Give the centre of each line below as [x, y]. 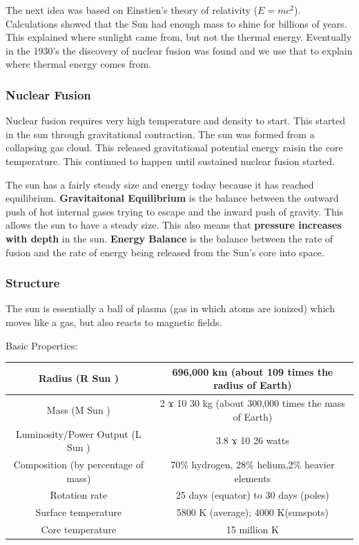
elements [253, 478]
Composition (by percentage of [78, 464]
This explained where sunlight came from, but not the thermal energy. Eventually [179, 37]
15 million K [252, 529]
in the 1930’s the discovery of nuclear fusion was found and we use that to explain [179, 50]
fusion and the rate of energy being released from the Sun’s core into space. [165, 252]
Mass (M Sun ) [78, 409]
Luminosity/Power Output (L [79, 433]
